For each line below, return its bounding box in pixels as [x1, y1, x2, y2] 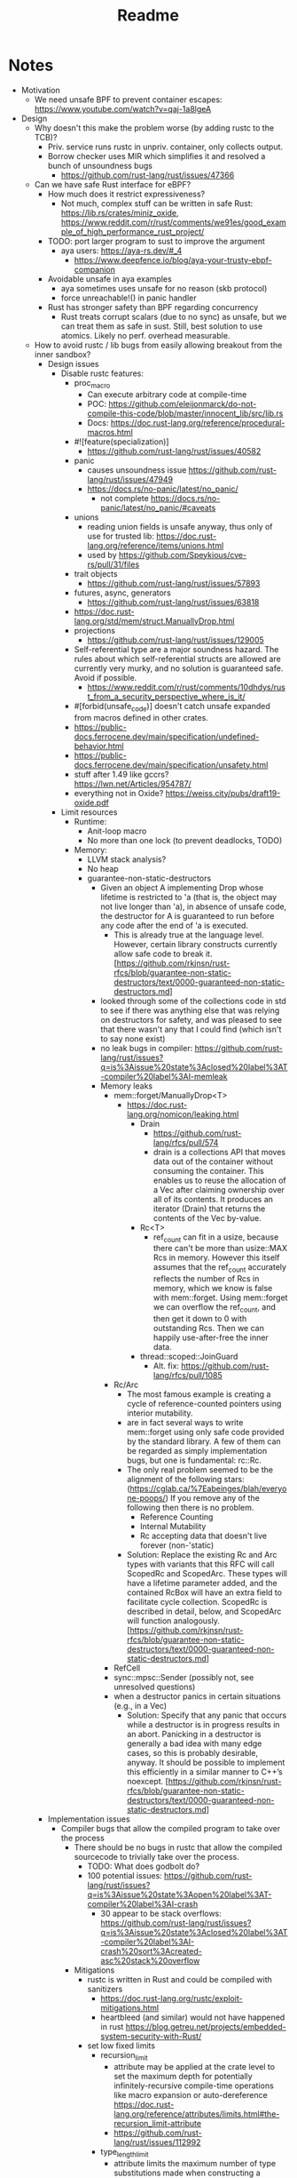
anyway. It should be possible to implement [127, 1757, 285, 1767]
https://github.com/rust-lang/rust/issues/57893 [87, 578, 261, 588]
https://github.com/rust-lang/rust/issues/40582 [87, 445, 262, 456]
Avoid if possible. [74, 672, 137, 682]
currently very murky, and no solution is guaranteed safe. [74, 663, 284, 674]
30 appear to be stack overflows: [100, 1908, 223, 1919]
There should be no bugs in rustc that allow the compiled [74, 1841, 283, 1853]
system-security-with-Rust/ [100, 2030, 202, 2041]
